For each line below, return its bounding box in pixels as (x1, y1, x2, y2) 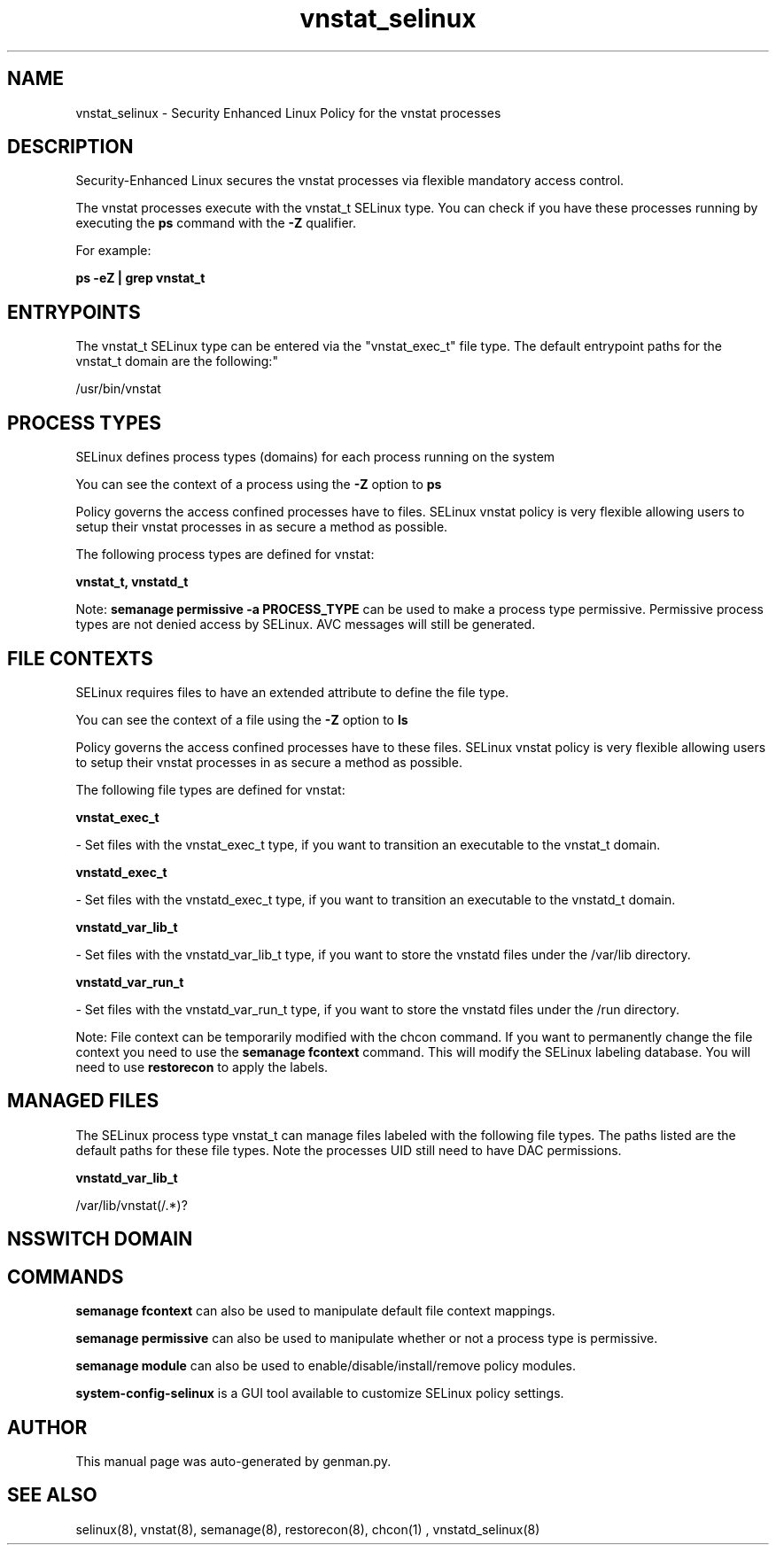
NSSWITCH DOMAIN (7, 1228, 193, 1251)
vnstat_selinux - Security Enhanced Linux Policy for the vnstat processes (75, 105, 501, 120)
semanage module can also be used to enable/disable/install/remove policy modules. (75, 1358, 577, 1374)
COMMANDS (7, 1265, 124, 1288)
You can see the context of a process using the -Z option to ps (75, 477, 442, 493)
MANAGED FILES (7, 1090, 159, 1113)
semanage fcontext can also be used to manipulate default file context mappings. (75, 1303, 555, 1319)
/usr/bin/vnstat (75, 381, 161, 397)
